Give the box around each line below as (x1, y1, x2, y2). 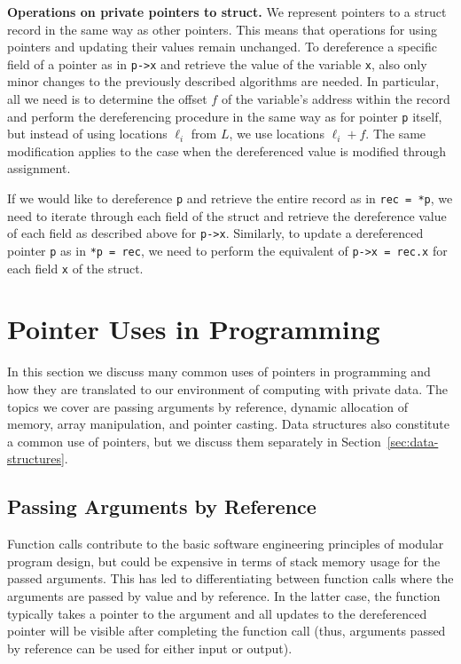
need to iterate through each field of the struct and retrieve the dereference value (7, 206, 447, 225)
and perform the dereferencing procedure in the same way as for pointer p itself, (7, 107, 442, 125)
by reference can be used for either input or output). (7, 638, 293, 657)
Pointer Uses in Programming (7, 311, 380, 347)
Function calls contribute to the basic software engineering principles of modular (7, 534, 444, 553)
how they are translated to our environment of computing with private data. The (7, 380, 448, 398)
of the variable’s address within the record (221, 90, 450, 108)
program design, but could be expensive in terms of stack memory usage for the (7, 551, 441, 570)
